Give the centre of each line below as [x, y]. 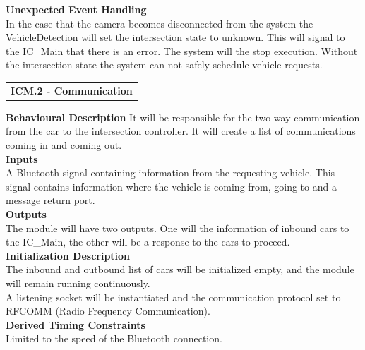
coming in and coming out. [64, 145]
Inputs [22, 158]
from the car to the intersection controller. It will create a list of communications [181, 131]
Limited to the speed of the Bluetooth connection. [114, 338]
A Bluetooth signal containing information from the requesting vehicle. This [170, 173]
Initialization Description [68, 255]
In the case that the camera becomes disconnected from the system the [160, 23]
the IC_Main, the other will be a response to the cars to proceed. [148, 242]
